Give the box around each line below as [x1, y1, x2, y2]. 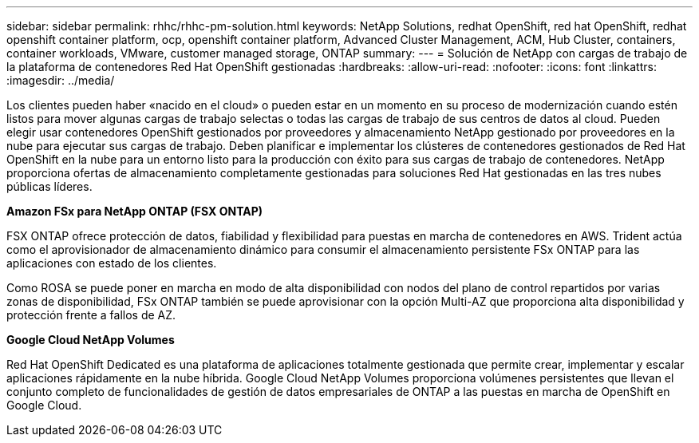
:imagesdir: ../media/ [6, 73, 115, 87]
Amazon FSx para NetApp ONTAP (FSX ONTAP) [6, 204, 263, 218]
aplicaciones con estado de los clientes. [6, 256, 217, 270]
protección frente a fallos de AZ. [6, 308, 176, 322]
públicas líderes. [6, 180, 93, 193]
